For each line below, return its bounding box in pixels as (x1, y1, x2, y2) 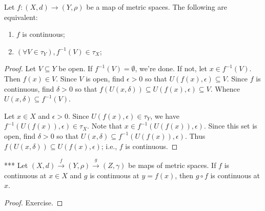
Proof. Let (4, 63, 36, 74)
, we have (150, 110, 179, 121)
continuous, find (4, 83, 54, 94)
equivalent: (4, 11, 38, 22)
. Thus (185, 130, 206, 141)
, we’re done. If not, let (135, 63, 207, 74)
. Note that (87, 120, 123, 131)
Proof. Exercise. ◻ (4, 197, 63, 207)
